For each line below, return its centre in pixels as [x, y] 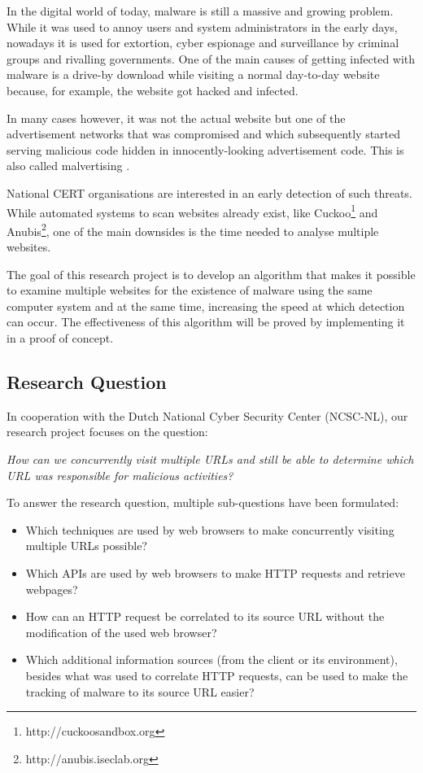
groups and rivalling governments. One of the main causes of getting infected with [211, 58]
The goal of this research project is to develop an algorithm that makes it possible [211, 274]
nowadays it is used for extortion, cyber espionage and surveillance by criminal [203, 43]
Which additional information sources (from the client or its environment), [211, 659]
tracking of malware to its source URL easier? [140, 691]
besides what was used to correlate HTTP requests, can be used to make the [217, 675]
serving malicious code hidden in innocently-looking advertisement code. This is [205, 149]
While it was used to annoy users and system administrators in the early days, [202, 26]
